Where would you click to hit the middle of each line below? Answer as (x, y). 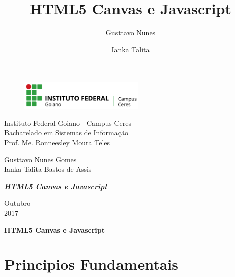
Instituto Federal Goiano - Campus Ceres (68, 122)
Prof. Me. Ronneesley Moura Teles (57, 142)
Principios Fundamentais (91, 264)
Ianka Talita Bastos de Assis (48, 169)
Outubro (17, 203)
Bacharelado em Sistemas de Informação (66, 132)
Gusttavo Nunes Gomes (40, 159)
